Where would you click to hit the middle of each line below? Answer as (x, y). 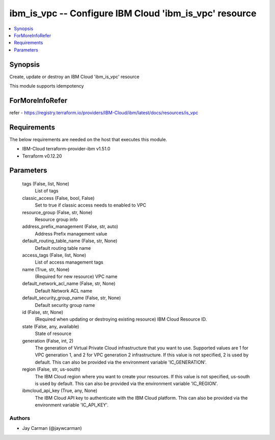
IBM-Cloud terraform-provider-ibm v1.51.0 (66, 149)
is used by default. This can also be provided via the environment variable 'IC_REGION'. (127, 383)
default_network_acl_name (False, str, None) (69, 283)
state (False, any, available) (51, 326)
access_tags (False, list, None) (54, 255)
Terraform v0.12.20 (42, 156)
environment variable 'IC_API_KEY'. (72, 405)
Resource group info (56, 219)
